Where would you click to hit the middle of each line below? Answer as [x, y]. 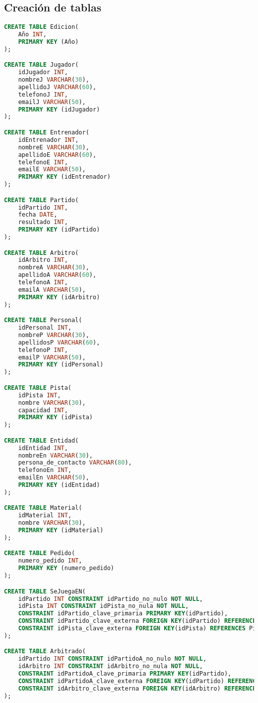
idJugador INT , [43, 72]
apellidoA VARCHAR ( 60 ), [57, 275]
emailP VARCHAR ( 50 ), [52, 357]
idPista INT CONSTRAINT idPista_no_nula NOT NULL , [103, 606]
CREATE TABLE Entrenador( [47, 133]
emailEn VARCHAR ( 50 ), [54, 478]
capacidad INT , [43, 410]
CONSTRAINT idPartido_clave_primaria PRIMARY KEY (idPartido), [123, 614]
